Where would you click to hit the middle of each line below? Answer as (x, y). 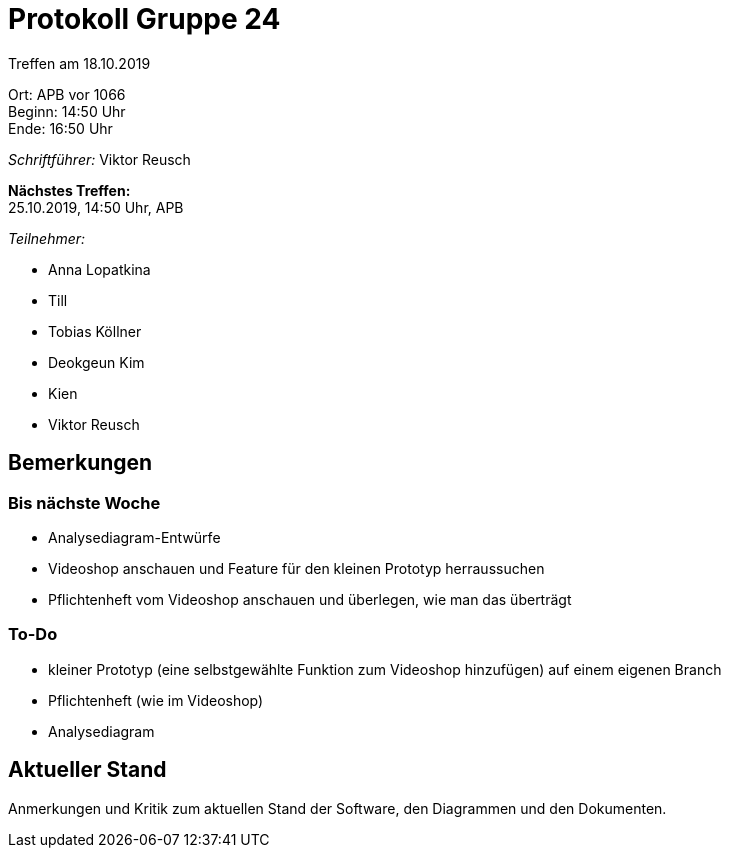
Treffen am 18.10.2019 (79, 63)
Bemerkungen (80, 463)
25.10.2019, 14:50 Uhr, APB (96, 207)
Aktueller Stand (87, 770)
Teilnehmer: (47, 238)
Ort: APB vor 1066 (67, 94)
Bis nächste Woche (84, 502)
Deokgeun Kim (96, 362)
